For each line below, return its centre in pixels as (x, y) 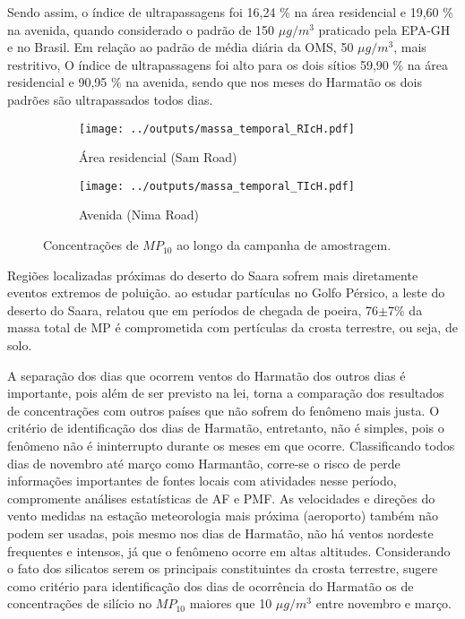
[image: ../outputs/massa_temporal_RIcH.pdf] (217, 129)
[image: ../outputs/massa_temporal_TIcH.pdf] (217, 186)
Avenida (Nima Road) (139, 215)
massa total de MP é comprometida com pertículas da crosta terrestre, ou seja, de (232, 327)
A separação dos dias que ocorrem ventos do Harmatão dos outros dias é (207, 375)
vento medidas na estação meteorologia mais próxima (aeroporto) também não (223, 516)
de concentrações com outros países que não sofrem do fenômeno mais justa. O (224, 410)
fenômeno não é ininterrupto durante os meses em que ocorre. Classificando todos (231, 445)
